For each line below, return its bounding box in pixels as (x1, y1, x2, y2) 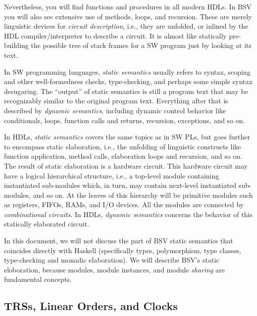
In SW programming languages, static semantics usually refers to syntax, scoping (4, 66, 251, 77)
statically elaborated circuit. (4, 219, 90, 229)
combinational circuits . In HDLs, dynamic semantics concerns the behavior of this (4, 209, 253, 219)
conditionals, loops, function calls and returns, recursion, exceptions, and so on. (4, 115, 245, 125)
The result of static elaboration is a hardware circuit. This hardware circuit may (4, 160, 248, 171)
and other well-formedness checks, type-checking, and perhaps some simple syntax (4, 76, 253, 87)
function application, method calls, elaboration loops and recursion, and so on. (4, 151, 243, 161)
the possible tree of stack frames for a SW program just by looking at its (31, 40, 252, 50)
